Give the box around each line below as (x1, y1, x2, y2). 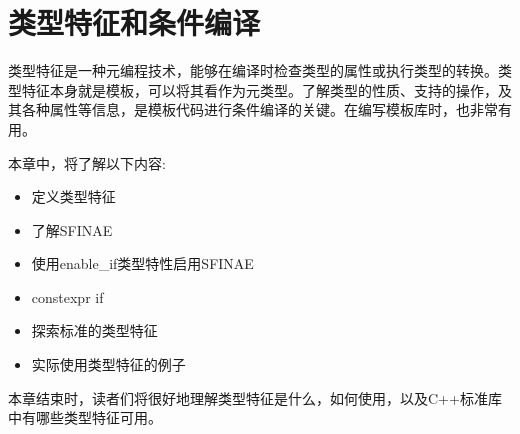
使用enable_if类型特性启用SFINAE (31, 253, 254, 274)
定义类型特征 (31, 186, 116, 207)
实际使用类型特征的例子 (31, 354, 186, 375)
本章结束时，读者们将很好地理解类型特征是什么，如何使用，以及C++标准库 (8, 387, 502, 408)
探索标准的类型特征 (31, 320, 158, 341)
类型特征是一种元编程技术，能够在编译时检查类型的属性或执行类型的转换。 (8, 60, 498, 81)
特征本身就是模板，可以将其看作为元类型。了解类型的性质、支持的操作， (21, 79, 498, 100)
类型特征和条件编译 (8, 2, 261, 43)
